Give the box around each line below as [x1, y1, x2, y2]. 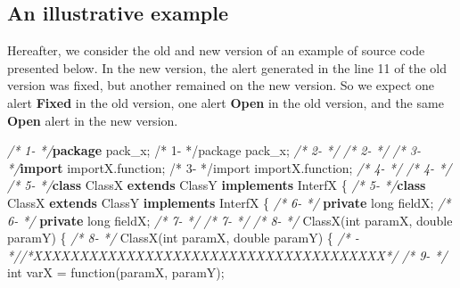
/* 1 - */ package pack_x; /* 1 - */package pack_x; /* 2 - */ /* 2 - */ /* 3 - [7, 141, 422, 160]
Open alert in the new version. [7, 111, 178, 129]
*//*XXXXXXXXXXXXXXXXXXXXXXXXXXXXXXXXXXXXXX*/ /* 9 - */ [7, 245, 448, 264]
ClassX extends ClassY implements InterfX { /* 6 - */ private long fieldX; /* [7, 193, 451, 211]
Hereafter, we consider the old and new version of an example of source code [7, 41, 425, 60]
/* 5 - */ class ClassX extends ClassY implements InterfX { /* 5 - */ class [7, 176, 426, 194]
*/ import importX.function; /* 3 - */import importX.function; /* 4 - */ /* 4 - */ [7, 158, 452, 177]
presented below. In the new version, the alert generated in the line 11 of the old [7, 58, 448, 77]
